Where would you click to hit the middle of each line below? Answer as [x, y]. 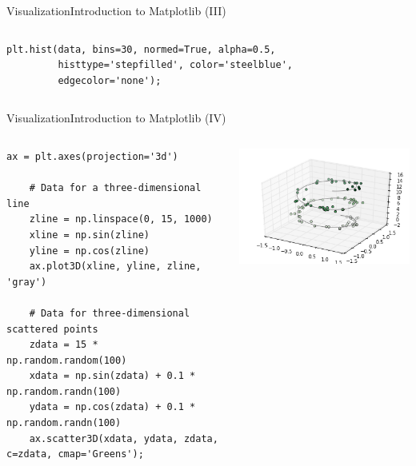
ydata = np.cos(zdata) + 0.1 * [112, 407]
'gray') [27, 282]
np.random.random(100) [67, 360]
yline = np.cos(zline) [89, 251]
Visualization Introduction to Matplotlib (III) [116, 10]
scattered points [52, 329]
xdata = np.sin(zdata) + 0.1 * [112, 376]
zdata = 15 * [64, 345]
